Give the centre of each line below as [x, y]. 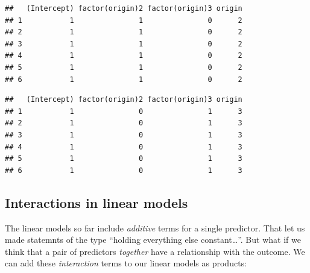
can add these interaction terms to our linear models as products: [126, 263]
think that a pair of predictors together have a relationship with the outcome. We [155, 251]
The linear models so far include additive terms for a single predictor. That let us [155, 227]
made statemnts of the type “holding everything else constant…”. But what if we [153, 240]
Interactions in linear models [96, 202]
